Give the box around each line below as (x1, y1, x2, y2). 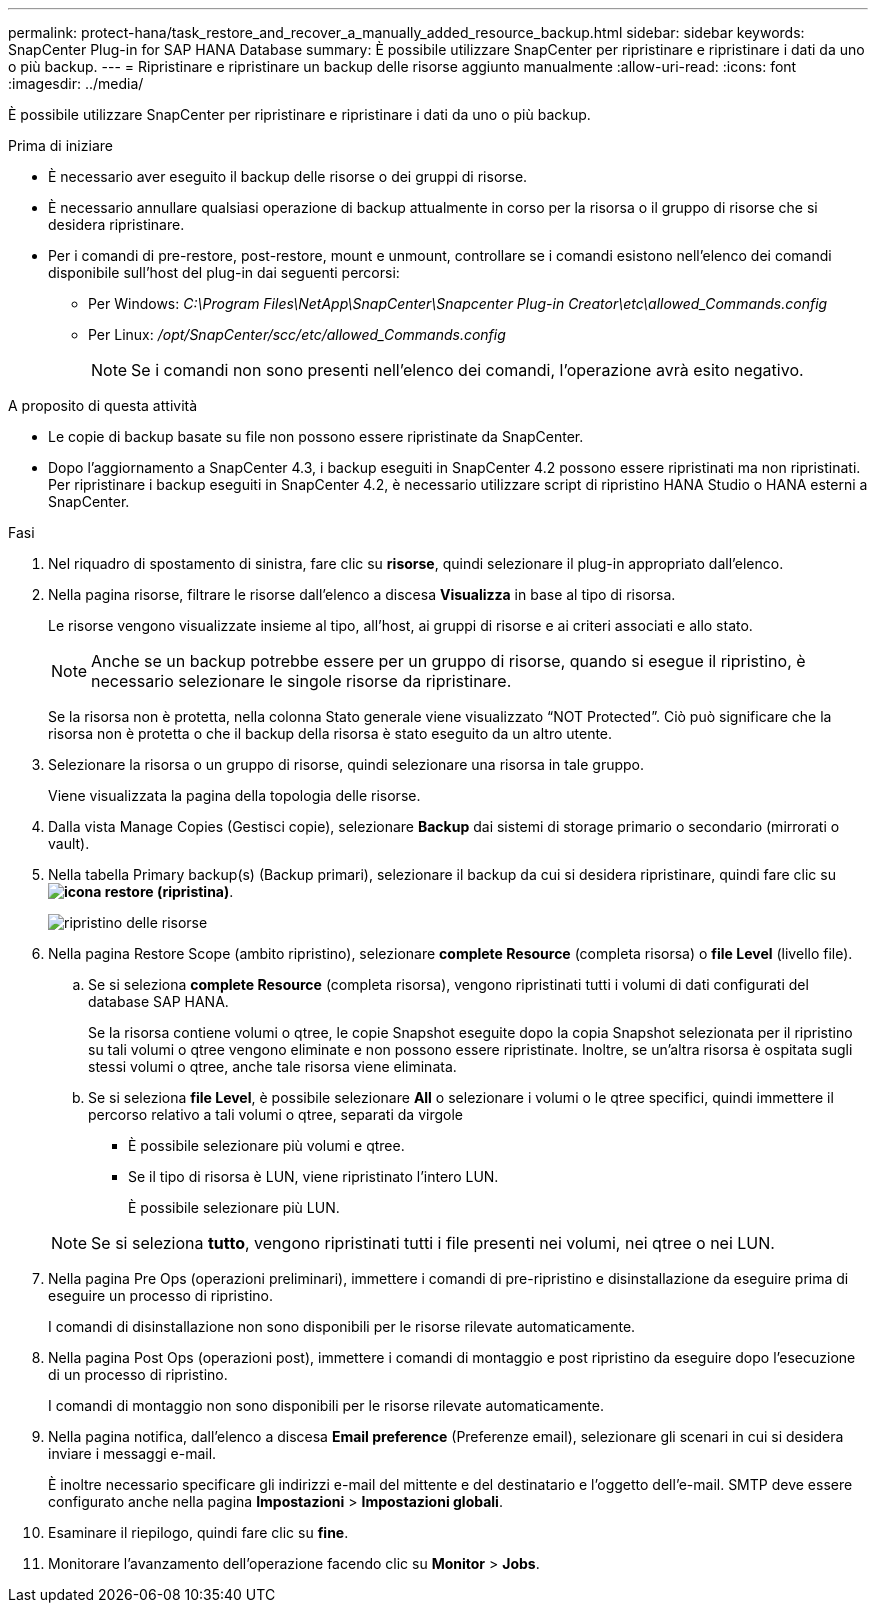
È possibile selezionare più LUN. (128, 1199, 340, 1216)
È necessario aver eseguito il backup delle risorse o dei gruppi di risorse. (48, 168, 528, 185)
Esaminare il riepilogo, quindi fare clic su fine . (48, 1524, 349, 1541)
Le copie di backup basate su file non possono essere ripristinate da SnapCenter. (48, 428, 584, 445)
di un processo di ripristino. (48, 1366, 228, 1383)
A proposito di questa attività (8, 397, 198, 414)
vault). (48, 835, 90, 852)
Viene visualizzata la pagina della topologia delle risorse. (48, 787, 421, 804)
